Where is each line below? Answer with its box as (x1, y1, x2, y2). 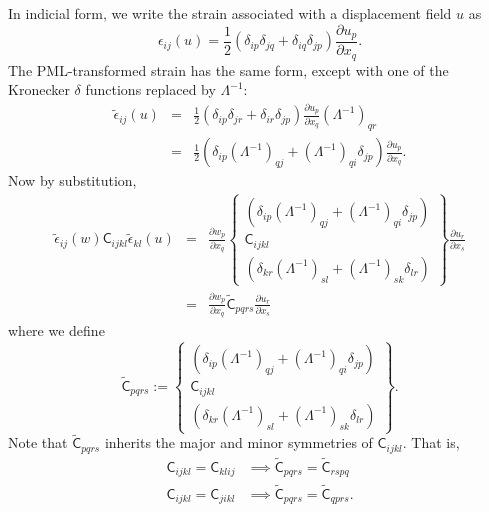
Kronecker (8, 79, 70, 100)
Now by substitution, (8, 170, 137, 191)
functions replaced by (85, 79, 216, 100)
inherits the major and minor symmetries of (104, 432, 373, 453)
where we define (8, 320, 105, 341)
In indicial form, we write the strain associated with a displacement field (8, 3, 452, 23)
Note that (8, 432, 68, 453)
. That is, (402, 432, 460, 453)
